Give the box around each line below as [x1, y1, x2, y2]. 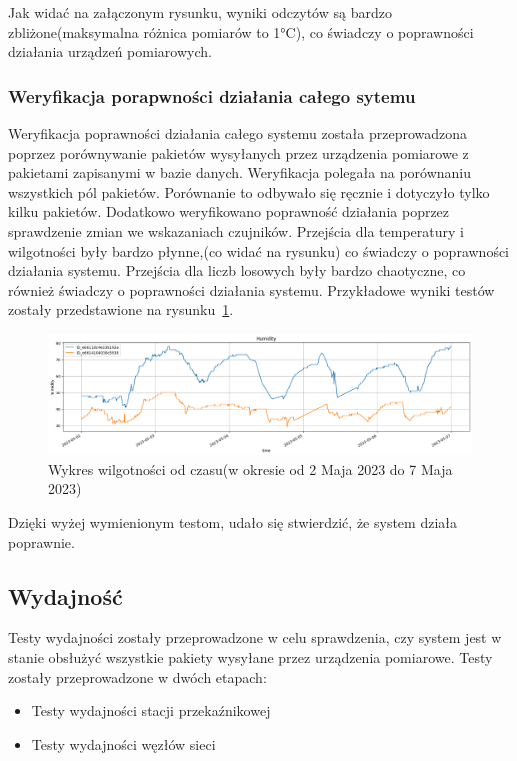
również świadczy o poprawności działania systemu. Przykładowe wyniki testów [8, 279, 495, 300]
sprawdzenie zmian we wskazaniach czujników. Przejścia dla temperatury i [8, 220, 464, 241]
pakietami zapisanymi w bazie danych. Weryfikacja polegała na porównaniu [8, 162, 472, 183]
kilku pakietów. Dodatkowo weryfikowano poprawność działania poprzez [8, 201, 450, 222]
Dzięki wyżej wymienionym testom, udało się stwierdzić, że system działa [8, 512, 457, 533]
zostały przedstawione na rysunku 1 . [8, 299, 234, 320]
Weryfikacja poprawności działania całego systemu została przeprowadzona [8, 123, 468, 143]
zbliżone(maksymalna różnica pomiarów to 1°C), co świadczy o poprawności [8, 21, 474, 42]
